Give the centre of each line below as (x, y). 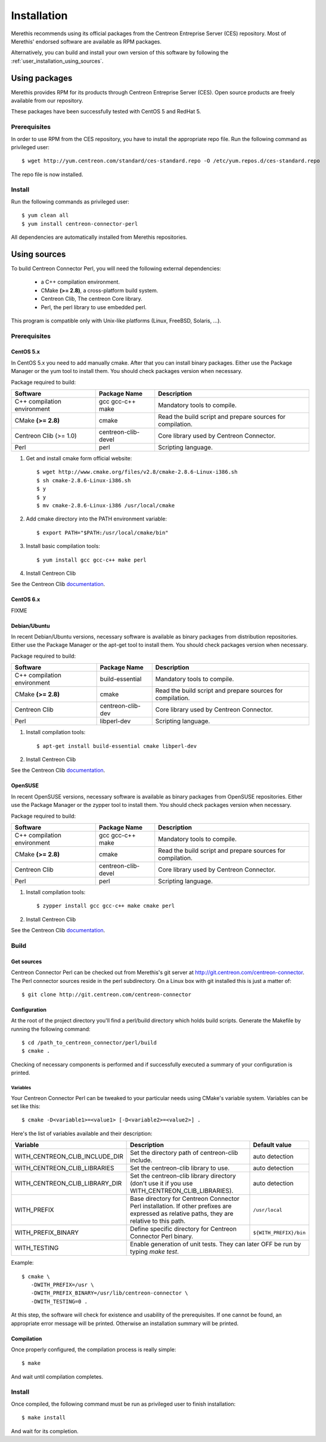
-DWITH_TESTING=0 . (59, 1301)
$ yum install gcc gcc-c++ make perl (92, 560)
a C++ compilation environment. (80, 282)
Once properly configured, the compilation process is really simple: (94, 1349)
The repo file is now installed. (47, 174)
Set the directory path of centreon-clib (184, 1153)
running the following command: (51, 1029)
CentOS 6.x (26, 599)
